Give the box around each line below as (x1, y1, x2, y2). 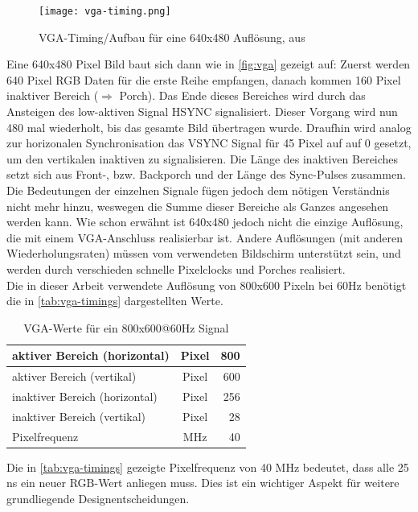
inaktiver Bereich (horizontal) (12, 388, 158, 405)
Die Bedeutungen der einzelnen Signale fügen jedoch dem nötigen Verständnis (6, 182, 390, 198)
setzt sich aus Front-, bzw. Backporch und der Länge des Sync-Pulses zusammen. (6, 166, 406, 183)
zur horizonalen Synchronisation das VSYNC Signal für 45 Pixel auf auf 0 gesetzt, (6, 134, 412, 151)
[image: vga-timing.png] (39, 6, 171, 17)
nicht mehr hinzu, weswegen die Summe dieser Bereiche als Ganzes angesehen (6, 197, 389, 214)
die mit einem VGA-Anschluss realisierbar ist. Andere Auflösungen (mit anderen (6, 229, 404, 246)
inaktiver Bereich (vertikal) (12, 407, 145, 424)
